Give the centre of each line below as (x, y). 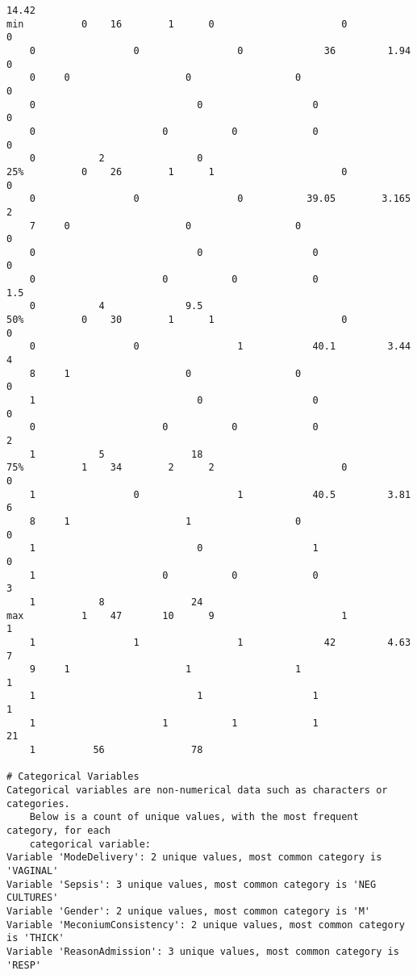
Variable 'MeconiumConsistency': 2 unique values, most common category (206, 925)
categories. (38, 803)
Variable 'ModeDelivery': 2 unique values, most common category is (194, 858)
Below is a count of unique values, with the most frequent (194, 817)
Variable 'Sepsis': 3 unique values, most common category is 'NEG (192, 884)
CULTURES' (33, 898)
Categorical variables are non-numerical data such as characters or (197, 791)
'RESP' (24, 965)
